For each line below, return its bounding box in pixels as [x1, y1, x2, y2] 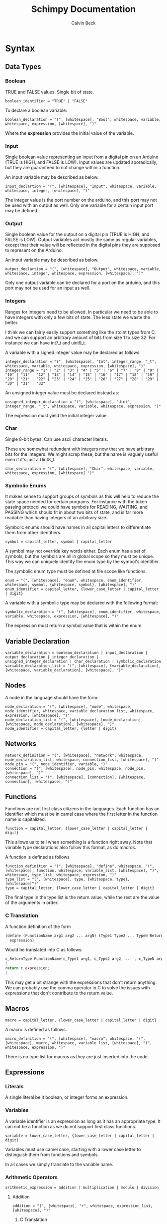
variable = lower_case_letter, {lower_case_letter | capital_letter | [5, 1133, 155, 1138]
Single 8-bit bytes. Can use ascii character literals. [5, 436, 108, 442]
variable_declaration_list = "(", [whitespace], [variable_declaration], [5, 663, 162, 668]
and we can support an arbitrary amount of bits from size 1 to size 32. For [5, 334, 156, 340]
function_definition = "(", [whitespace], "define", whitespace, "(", [5, 864, 155, 869]
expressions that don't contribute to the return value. [5, 990, 113, 996]
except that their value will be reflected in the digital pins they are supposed [5, 242, 161, 248]
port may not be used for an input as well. [5, 285, 90, 291]
